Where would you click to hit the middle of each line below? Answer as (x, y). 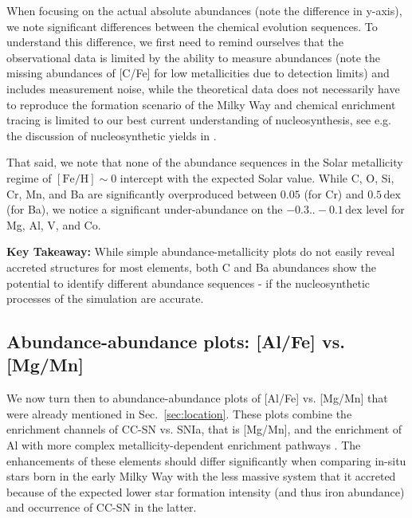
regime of (29, 177)
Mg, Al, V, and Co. (54, 224)
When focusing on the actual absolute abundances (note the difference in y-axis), (204, 10)
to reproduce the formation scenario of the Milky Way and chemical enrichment (201, 104)
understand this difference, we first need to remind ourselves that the (175, 42)
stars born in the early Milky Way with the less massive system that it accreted (201, 476)
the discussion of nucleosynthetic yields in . (112, 135)
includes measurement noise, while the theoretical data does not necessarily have (203, 88)
